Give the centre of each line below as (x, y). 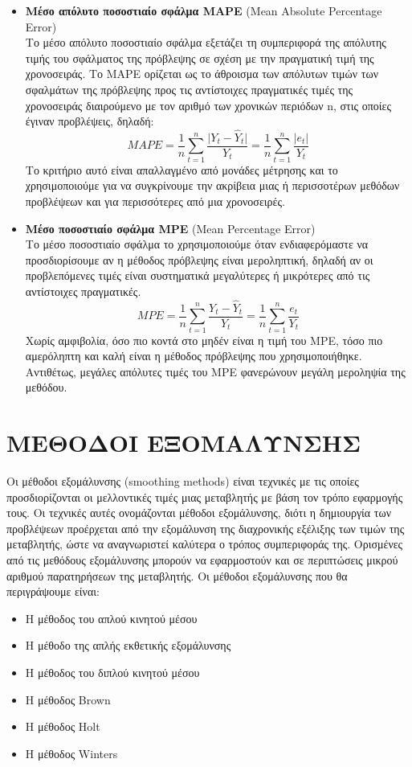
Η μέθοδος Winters (71, 753)
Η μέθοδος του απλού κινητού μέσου (111, 618)
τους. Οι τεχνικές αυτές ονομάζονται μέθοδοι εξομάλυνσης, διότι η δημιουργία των (199, 513)
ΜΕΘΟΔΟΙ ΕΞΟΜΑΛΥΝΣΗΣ (184, 443)
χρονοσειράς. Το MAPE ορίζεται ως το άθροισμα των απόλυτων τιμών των (202, 74)
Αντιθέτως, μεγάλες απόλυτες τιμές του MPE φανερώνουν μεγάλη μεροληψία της (215, 371)
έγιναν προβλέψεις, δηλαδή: (90, 121)
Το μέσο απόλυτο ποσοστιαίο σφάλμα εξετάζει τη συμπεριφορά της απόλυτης (206, 42)
